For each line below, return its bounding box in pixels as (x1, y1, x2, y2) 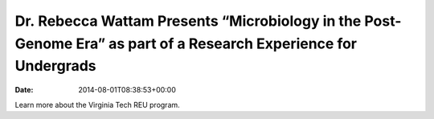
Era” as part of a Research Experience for (76, 35, 358, 52)
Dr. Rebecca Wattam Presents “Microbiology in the (14, 12, 362, 30)
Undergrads (14, 57, 96, 76)
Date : (14, 85, 34, 95)
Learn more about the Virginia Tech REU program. (14, 100, 180, 109)
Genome (14, 35, 73, 52)
